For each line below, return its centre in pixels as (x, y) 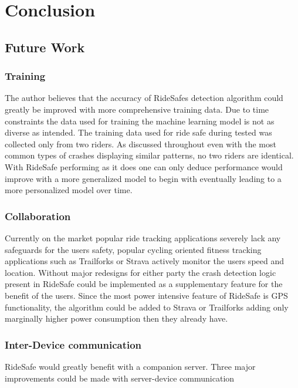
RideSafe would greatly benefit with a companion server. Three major (130, 366)
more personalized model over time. (69, 190)
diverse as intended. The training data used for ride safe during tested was (138, 132)
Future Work (45, 47)
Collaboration (38, 216)
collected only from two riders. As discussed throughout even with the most (140, 144)
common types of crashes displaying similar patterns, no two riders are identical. (149, 155)
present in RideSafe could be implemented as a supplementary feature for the (144, 284)
